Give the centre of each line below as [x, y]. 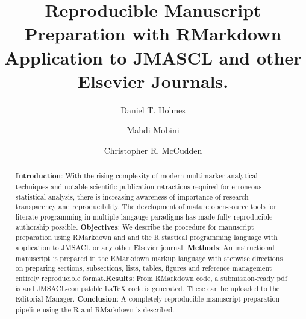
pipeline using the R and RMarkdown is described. [95, 309]
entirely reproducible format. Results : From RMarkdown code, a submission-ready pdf [151, 278]
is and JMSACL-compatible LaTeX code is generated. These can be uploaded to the [148, 289]
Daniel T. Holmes [153, 109]
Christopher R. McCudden [153, 150]
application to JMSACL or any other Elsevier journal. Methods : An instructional [145, 247]
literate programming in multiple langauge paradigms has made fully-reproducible [144, 216]
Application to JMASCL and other [153, 57]
